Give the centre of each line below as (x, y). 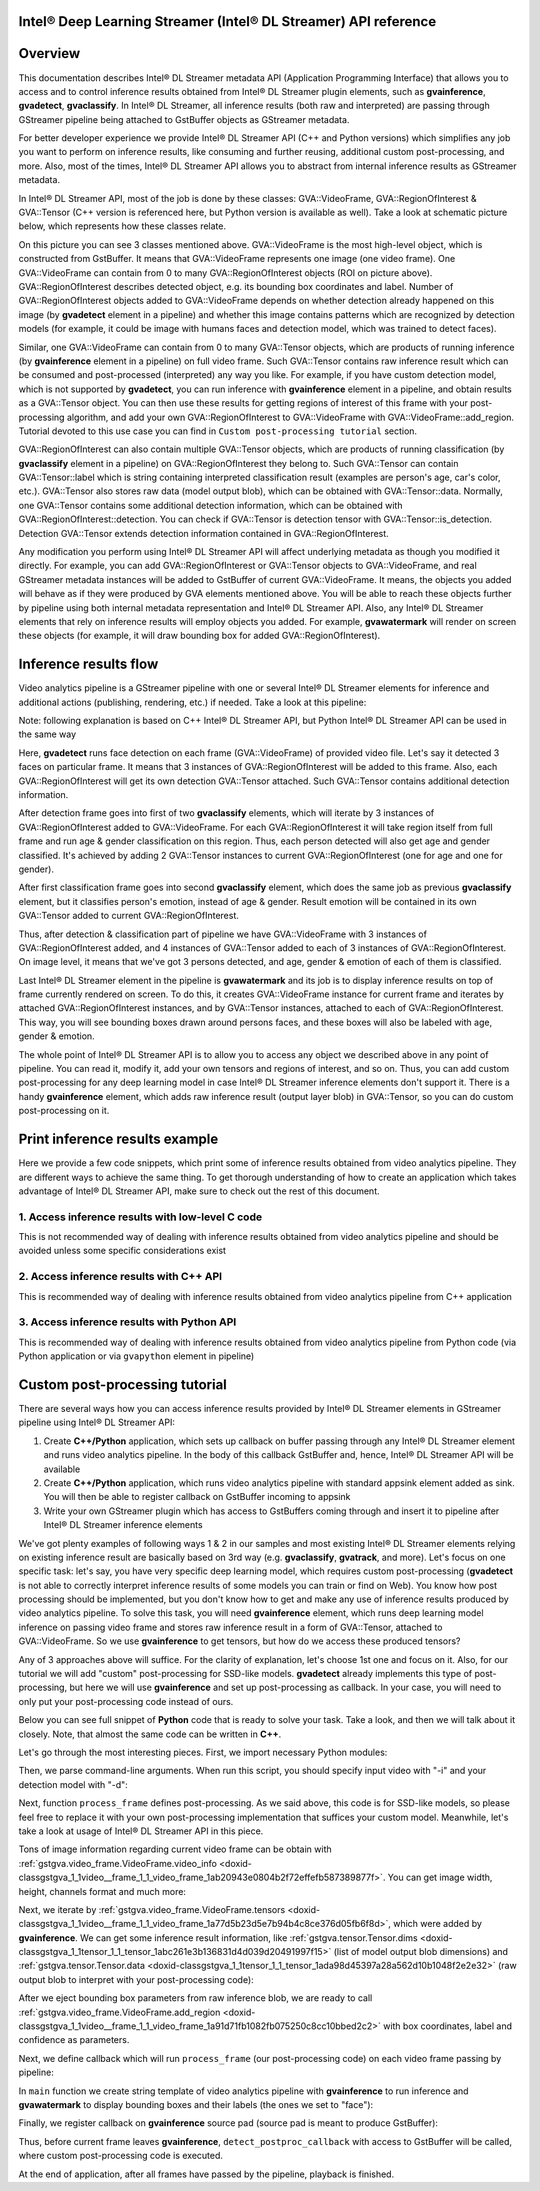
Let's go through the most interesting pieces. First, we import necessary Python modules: (203, 1752)
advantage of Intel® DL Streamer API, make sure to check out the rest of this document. (199, 1191)
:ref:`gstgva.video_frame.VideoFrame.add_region (119, 2012)
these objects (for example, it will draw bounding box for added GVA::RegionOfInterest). (199, 636)
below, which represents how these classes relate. (122, 226)
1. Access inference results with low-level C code (140, 1217)
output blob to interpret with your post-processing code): (136, 1979)
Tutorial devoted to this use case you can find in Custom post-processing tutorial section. (218, 431)
